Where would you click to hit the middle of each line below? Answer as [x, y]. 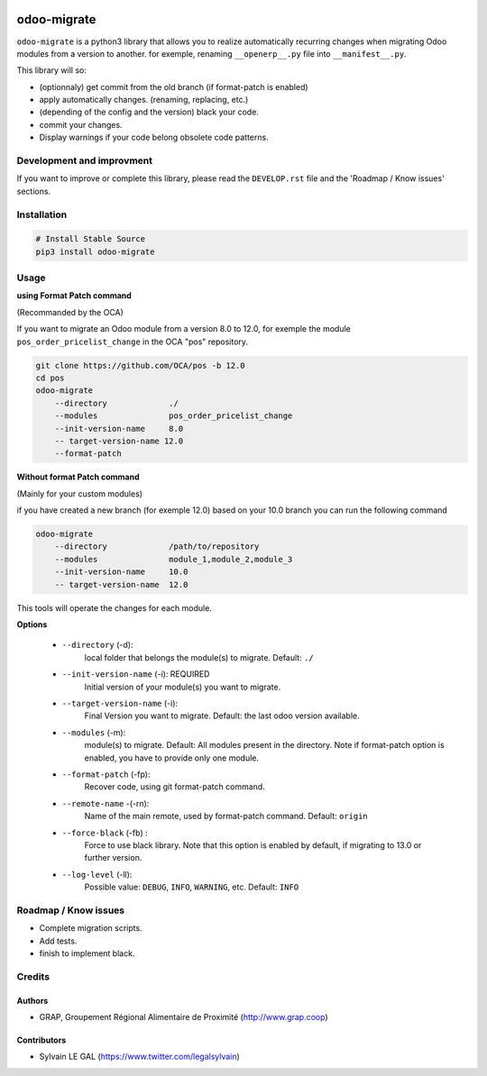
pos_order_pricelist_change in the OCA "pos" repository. [132, 342]
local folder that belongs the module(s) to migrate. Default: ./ [199, 657]
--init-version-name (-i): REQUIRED [136, 674]
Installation [42, 214]
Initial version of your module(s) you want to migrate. [183, 687]
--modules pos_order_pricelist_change [174, 416]
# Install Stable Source [91, 239]
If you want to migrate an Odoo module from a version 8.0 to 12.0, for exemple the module [184, 329]
